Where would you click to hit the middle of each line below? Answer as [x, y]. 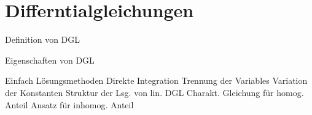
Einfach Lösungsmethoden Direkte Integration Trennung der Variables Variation [156, 80]
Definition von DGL [43, 39]
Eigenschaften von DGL [50, 60]
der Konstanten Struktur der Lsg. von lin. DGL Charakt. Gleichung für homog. [154, 92]
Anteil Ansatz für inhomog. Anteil [69, 104]
